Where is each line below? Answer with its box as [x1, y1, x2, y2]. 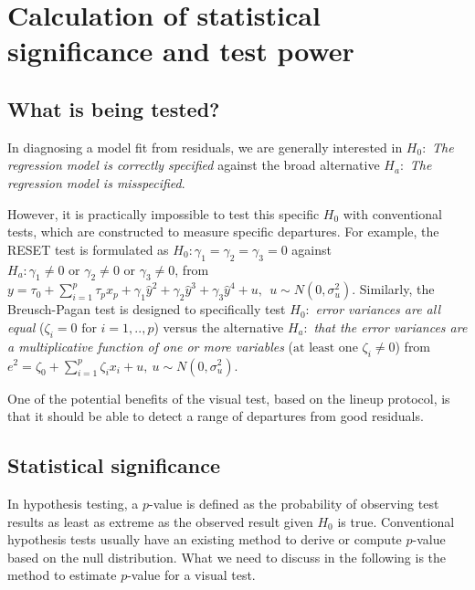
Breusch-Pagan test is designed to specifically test [7, 300, 286, 319]
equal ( [7, 317, 45, 336]
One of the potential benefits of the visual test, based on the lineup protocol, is [7, 388, 450, 407]
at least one [293, 341, 358, 354]
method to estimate [7, 565, 117, 585]
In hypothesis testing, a [7, 493, 139, 512]
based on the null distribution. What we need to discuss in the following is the [7, 547, 447, 566]
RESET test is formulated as [7, 239, 169, 258]
